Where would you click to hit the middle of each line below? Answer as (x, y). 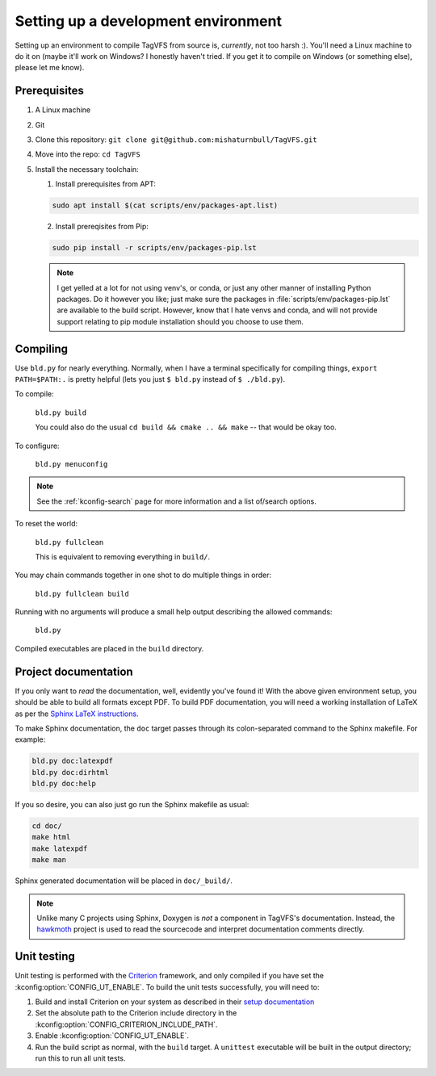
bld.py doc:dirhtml (70, 772)
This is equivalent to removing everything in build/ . (123, 556)
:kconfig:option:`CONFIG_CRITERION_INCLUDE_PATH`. (126, 1024)
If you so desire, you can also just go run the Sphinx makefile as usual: (132, 805)
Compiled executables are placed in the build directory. (109, 648)
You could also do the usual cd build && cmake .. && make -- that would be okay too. (186, 427)
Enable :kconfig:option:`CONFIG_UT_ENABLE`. (112, 1036)
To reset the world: (46, 524)
